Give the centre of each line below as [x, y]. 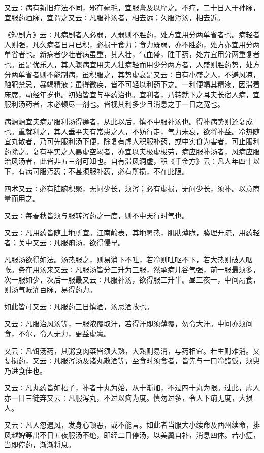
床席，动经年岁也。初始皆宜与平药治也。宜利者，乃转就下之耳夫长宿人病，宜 [132, 94]
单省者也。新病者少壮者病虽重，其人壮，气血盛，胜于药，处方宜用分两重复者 [132, 54]
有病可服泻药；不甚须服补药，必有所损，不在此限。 [103, 171]
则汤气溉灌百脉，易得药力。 [50, 289]
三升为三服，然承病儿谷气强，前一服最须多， [185, 270]
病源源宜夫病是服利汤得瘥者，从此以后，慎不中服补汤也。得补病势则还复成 [128, 121]
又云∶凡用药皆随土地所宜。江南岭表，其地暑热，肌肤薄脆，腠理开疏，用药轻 [132, 232]
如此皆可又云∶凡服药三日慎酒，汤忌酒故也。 [79, 306]
